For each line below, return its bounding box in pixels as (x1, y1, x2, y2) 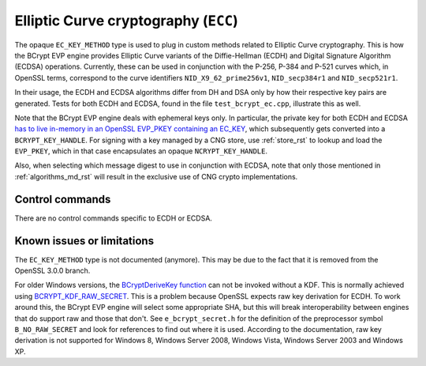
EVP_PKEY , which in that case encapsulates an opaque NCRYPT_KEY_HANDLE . (14, 146, 268, 156)
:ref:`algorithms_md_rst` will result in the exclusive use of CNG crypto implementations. (14, 172, 298, 181)
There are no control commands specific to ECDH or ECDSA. (14, 213, 213, 223)
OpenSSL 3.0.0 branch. (14, 266, 91, 276)
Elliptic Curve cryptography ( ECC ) (14, 12, 238, 29)
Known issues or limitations (14, 234, 154, 247)
